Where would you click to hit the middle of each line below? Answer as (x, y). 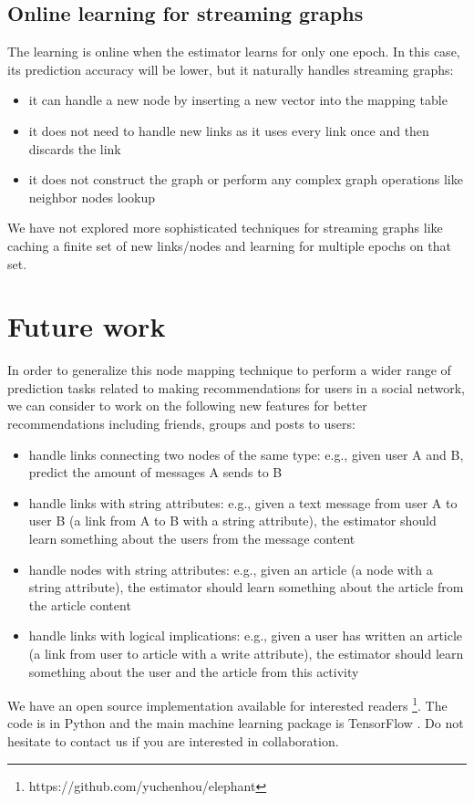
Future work (87, 326)
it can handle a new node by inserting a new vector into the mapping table (238, 100)
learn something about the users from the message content (192, 539)
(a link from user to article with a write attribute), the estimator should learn (246, 653)
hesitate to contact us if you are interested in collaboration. (173, 741)
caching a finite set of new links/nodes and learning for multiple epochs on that (229, 245)
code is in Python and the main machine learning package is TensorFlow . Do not (236, 723)
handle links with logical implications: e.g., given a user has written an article (246, 635)
